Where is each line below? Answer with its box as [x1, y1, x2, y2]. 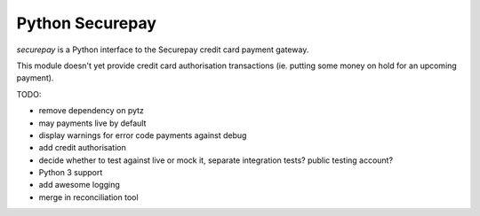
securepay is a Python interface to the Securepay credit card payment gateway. [16, 44, 309, 55]
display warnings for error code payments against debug [38, 129, 247, 141]
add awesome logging [38, 180, 120, 190]
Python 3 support [38, 167, 103, 178]
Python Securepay [16, 13, 157, 33]
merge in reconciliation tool [38, 191, 139, 203]
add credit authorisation [38, 143, 126, 153]
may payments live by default [38, 118, 147, 128]
